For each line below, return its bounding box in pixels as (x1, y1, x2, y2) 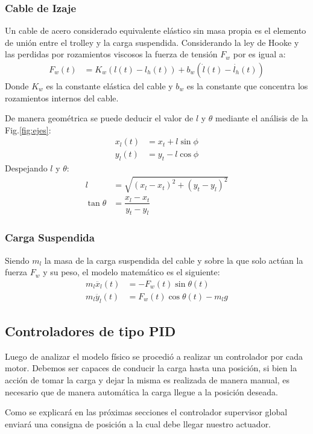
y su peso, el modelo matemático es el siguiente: (43, 266, 220, 278)
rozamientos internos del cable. (5, 91, 119, 104)
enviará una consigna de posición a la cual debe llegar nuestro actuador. (5, 417, 271, 430)
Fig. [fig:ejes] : (5, 123, 51, 136)
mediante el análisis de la (215, 112, 308, 124)
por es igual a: (233, 48, 286, 60)
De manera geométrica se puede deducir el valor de (5, 112, 194, 124)
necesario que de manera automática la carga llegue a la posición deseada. (5, 385, 278, 398)
